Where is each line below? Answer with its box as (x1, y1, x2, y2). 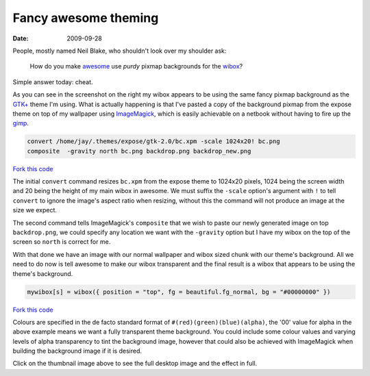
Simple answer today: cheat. (12, 77, 93, 86)
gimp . (12, 119, 29, 127)
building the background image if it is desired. (12, 347, 143, 355)
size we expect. (12, 206, 58, 214)
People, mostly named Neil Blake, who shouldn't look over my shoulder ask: (12, 47, 227, 55)
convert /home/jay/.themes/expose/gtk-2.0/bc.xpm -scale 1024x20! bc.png (27, 138, 280, 145)
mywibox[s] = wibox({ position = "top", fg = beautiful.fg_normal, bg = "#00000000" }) (27, 288, 331, 296)
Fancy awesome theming (12, 10, 159, 25)
